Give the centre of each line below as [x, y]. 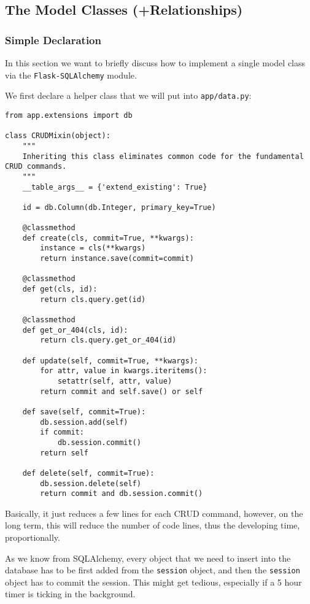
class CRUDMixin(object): [58, 136]
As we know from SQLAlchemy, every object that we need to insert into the [148, 558]
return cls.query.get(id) [93, 299]
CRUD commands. [36, 167]
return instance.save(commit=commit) [117, 259]
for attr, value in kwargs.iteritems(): [124, 371]
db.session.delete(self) [91, 483]
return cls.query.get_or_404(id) [108, 340]
